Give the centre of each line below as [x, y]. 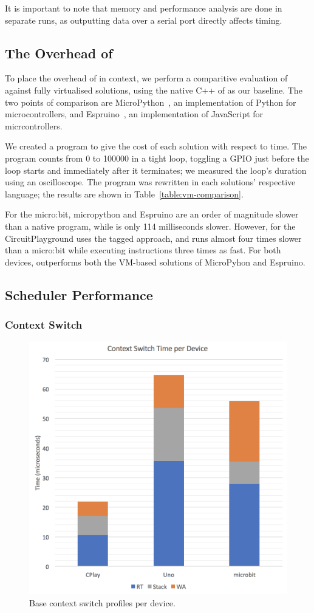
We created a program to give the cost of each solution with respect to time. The [156, 146]
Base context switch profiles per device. [102, 603]
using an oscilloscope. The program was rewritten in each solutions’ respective [150, 182]
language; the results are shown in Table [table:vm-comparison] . [124, 193]
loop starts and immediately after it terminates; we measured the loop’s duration [156, 170]
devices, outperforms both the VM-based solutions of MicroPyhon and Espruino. [155, 262]
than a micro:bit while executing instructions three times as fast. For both [143, 250]
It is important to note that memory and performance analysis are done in [144, 8]
